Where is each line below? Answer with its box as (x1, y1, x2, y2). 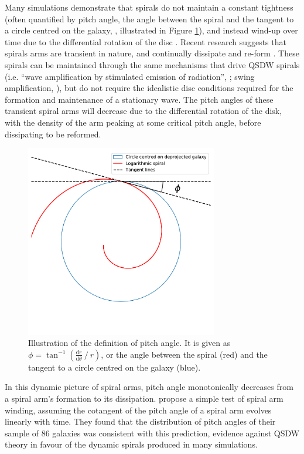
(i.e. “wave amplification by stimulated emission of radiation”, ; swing (5, 70, 255, 82)
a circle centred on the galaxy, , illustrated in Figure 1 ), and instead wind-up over (5, 24, 298, 36)
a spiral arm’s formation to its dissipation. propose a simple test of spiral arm (5, 392, 283, 404)
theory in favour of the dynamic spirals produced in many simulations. (5, 438, 258, 450)
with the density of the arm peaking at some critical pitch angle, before (5, 116, 261, 128)
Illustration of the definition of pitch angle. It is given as (28, 337, 231, 349)
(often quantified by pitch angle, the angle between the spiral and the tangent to (5, 12, 294, 25)
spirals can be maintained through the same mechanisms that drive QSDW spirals (5, 58, 300, 70)
